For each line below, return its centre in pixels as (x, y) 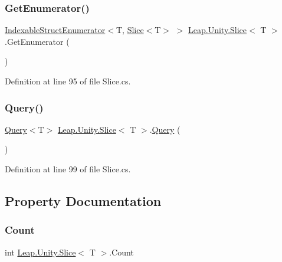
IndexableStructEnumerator (55, 30)
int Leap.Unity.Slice (40, 252)
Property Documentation (83, 200)
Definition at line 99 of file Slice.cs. (68, 169)
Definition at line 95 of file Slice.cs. (68, 81)
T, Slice (130, 30)
